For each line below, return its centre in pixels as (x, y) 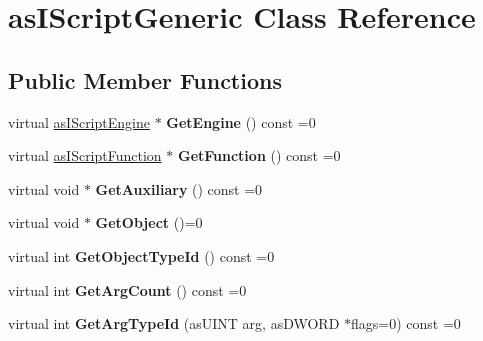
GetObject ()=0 (149, 222)
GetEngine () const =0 (241, 121)
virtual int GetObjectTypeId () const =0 (141, 255)
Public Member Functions (145, 79)
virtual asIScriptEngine (79, 121)
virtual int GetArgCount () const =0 (127, 289)
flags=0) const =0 (406, 323)
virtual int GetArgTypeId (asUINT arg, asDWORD (174, 323)
